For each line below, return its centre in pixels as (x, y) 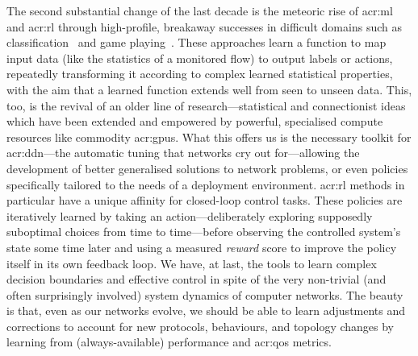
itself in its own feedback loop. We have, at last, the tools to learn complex (192, 263)
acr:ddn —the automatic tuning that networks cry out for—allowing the (183, 153)
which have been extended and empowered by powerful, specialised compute (195, 121)
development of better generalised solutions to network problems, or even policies (207, 168)
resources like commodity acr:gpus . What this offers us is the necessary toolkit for (209, 137)
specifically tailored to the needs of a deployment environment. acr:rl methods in (206, 184)
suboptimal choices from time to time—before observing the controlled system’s (204, 232)
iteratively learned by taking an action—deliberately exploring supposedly (190, 215)
